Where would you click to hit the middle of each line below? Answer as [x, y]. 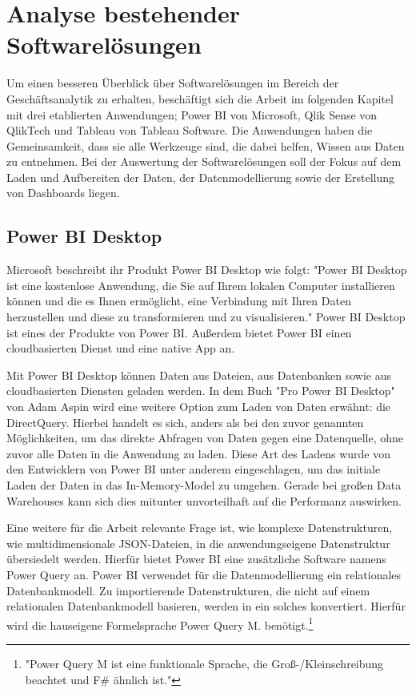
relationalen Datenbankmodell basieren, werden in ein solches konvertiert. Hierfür [206, 606]
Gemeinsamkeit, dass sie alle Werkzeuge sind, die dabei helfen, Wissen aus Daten [206, 145]
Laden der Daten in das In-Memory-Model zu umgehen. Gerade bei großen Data [204, 484]
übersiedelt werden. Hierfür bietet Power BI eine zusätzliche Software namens [196, 559]
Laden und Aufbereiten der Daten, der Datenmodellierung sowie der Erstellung [200, 177]
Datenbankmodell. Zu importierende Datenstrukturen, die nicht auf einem [188, 590]
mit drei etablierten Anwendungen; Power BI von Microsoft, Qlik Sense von [192, 114]
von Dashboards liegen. [63, 193]
